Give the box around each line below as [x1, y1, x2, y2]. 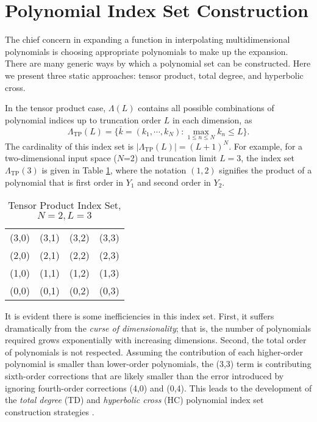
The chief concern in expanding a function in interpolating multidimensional [5, 33, 290, 46]
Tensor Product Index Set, [8, 198, 121, 213]
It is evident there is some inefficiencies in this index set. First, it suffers [5, 310, 274, 322]
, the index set [241, 151, 294, 164]
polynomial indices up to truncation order [5, 113, 162, 126]
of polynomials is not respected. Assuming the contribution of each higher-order [5, 345, 304, 358]
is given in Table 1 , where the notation [41, 163, 187, 176]
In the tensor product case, [5, 101, 106, 114]
